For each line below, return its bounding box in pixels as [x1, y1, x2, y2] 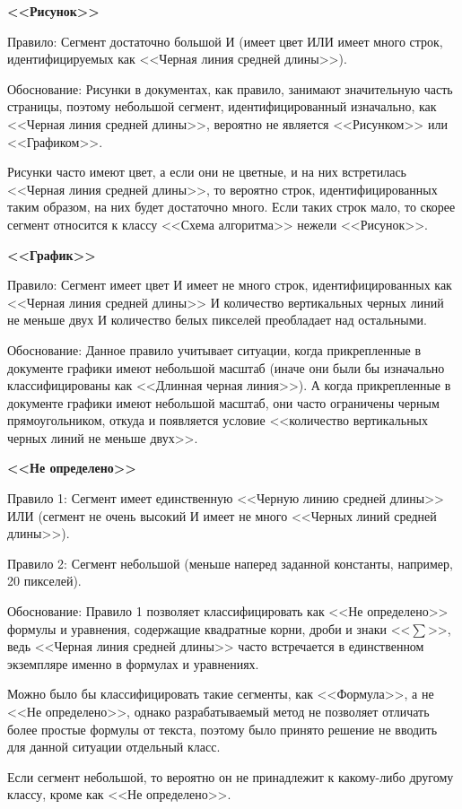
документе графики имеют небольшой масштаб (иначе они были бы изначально [7, 358, 445, 377]
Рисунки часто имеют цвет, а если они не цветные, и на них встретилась [7, 162, 406, 181]
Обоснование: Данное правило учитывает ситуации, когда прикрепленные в [7, 340, 422, 359]
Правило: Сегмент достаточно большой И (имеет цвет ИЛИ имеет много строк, [7, 31, 443, 50]
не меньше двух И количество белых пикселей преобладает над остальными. [7, 310, 427, 329]
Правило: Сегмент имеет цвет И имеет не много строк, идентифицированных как [7, 275, 452, 294]
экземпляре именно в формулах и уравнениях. [7, 654, 259, 673]
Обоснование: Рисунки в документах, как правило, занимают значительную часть [7, 79, 453, 98]
